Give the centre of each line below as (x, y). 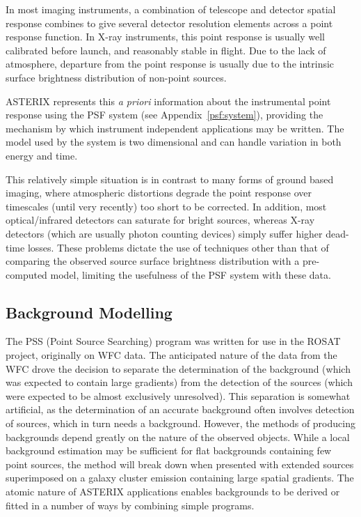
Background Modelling (89, 312)
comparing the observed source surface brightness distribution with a (153, 261)
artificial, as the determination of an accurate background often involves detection (180, 409)
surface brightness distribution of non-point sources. (116, 77)
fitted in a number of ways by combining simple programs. (130, 505)
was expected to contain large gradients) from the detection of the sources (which (179, 382)
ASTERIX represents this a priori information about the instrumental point (168, 101)
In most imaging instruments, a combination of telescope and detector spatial (171, 9)
